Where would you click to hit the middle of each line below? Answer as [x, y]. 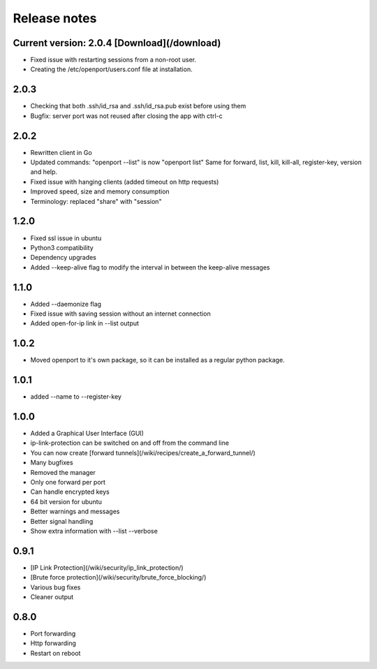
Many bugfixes [52, 463]
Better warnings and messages [75, 512]
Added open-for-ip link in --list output [85, 323]
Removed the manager [63, 472]
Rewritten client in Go [61, 152]
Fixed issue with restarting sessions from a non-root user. [113, 60]
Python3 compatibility [62, 247]
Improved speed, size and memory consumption [100, 191]
